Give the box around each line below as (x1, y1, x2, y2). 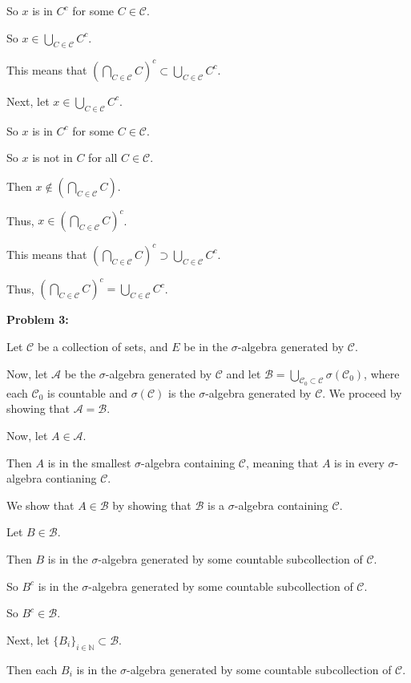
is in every (334, 454, 385, 471)
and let (226, 365, 261, 382)
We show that (6, 496, 75, 513)
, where (364, 365, 400, 382)
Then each (6, 661, 58, 677)
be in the (183, 337, 228, 354)
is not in (32, 149, 73, 166)
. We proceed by (322, 384, 402, 401)
